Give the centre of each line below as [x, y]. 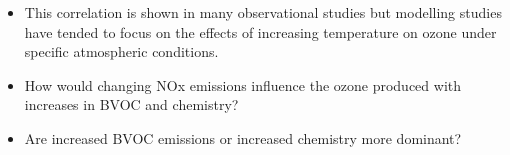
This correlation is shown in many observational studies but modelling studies [263, 12]
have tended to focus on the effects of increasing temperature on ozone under [260, 31]
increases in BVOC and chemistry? [131, 104]
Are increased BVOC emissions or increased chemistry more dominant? [243, 137]
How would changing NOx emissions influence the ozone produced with [243, 84]
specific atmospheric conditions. [121, 51]
